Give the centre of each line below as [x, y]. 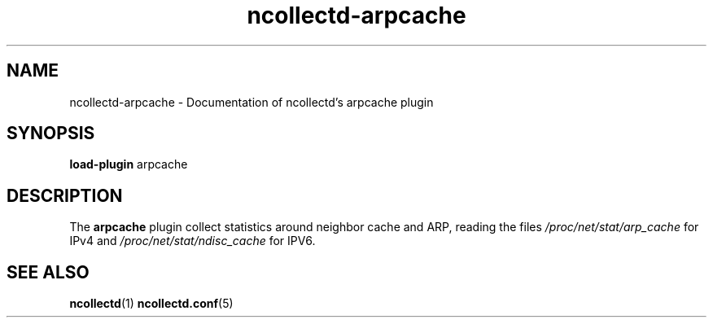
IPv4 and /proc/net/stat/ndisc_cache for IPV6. [192, 241]
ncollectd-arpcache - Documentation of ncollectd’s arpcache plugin [252, 102]
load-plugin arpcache [129, 164]
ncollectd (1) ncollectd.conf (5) [151, 304]
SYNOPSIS [51, 134]
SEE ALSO [48, 272]
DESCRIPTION [65, 195]
